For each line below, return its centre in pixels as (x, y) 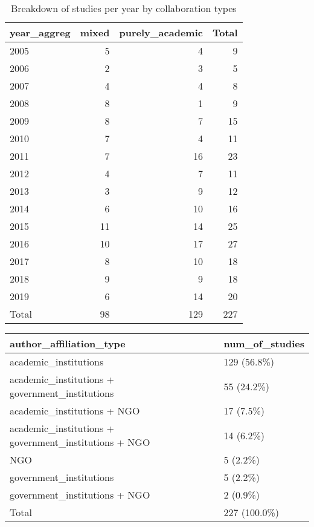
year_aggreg (40, 32)
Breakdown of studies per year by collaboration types (124, 8)
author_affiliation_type (68, 343)
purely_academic (161, 32)
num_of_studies (264, 343)
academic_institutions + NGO (75, 411)
